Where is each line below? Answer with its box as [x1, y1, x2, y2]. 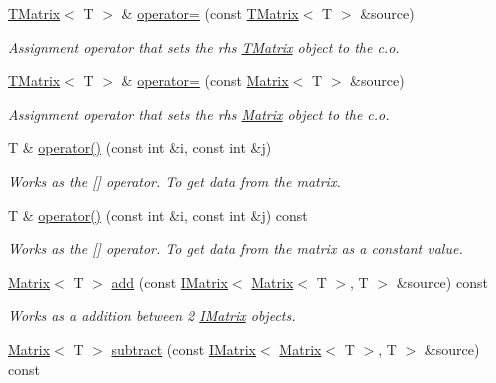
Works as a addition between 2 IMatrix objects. [8, 305, 296, 326]
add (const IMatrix [111, 271, 228, 292]
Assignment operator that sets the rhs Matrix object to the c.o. [8, 103, 390, 124]
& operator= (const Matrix [121, 70, 289, 91]
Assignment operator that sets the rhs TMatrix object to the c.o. [8, 36, 400, 57]
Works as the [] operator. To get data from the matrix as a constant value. [8, 238, 463, 259]
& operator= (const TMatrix [121, 3, 299, 23]
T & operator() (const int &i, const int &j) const [8, 204, 308, 225]
